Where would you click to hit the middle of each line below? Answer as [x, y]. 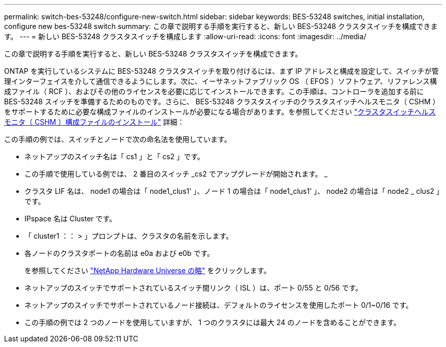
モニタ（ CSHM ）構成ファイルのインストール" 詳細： [94, 122]
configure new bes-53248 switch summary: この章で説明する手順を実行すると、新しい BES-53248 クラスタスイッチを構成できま [221, 26]
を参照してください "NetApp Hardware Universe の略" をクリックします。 [148, 270]
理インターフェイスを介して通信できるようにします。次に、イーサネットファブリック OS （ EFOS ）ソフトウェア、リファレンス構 [221, 81]
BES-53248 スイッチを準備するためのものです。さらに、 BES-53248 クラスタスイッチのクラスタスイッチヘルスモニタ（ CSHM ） [222, 102]
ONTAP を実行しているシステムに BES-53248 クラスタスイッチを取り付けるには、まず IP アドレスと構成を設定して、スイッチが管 [221, 71]
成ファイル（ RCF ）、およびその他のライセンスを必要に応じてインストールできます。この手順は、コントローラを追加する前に [214, 91]
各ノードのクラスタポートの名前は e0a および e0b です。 [119, 253]
